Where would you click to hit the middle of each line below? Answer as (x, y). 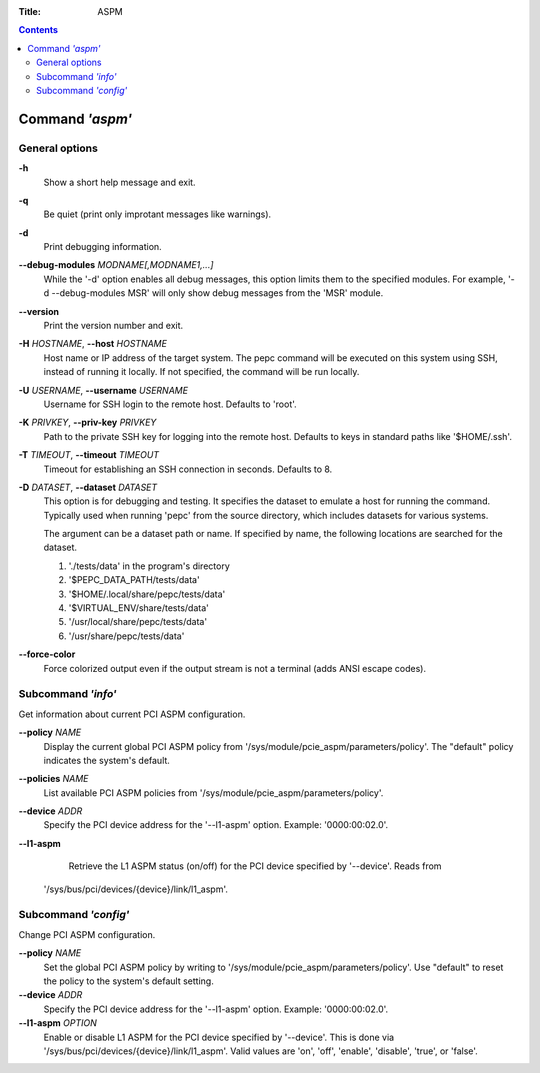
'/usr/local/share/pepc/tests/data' (138, 622)
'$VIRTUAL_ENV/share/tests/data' (138, 608)
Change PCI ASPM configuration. (87, 934)
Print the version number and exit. (113, 326)
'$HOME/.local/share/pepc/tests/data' (147, 594)
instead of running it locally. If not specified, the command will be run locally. (201, 372)
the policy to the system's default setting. (128, 981)
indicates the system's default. (106, 760)
